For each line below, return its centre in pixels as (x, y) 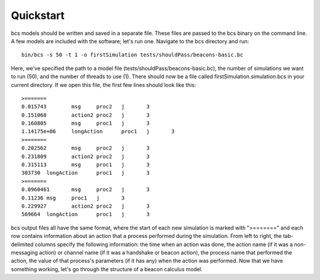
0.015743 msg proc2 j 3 (86, 107)
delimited (22, 244)
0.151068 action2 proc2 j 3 (86, 115)
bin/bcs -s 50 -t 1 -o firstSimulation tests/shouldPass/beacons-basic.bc (132, 55)
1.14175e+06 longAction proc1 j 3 (98, 131)
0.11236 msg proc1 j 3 (73, 198)
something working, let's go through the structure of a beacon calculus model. (107, 269)
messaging (24, 252)
